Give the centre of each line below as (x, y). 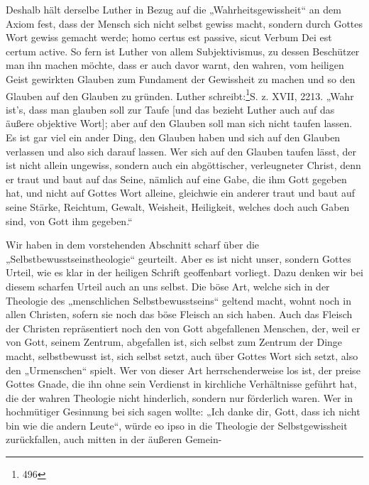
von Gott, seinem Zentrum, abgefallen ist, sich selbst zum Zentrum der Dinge (174, 342)
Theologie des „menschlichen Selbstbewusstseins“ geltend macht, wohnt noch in (178, 300)
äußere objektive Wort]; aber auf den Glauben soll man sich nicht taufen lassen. (179, 123)
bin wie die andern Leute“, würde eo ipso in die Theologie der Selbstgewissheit (177, 425)
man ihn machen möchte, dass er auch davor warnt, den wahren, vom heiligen (175, 65)
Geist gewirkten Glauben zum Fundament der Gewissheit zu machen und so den (181, 78)
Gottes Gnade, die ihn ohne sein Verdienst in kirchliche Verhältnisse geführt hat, (181, 384)
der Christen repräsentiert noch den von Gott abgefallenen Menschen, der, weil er (183, 328)
